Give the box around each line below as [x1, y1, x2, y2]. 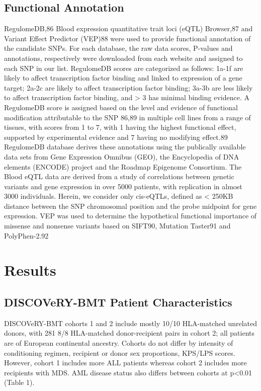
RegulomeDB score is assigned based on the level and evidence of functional [4, 102, 238, 112]
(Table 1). [4, 377, 35, 387]
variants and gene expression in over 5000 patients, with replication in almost [4, 181, 242, 191]
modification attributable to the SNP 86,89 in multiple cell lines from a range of [4, 112, 251, 122]
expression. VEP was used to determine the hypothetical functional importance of [4, 210, 257, 221]
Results [4, 260, 56, 280]
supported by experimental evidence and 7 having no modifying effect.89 [4, 131, 228, 142]
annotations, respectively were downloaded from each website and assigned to [4, 52, 243, 63]
